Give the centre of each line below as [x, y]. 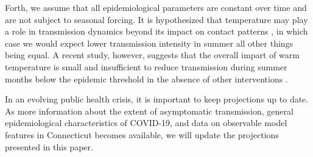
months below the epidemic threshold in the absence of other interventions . [146, 78]
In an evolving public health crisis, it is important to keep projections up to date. [157, 99]
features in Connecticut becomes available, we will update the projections [142, 134]
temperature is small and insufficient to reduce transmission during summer [146, 66]
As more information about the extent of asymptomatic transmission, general [149, 111]
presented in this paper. [49, 146]
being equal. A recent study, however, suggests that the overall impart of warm [152, 55]
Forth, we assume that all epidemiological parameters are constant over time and [156, 7]
